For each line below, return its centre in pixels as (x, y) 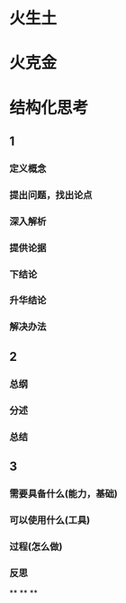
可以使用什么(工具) (50, 520)
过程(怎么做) (36, 546)
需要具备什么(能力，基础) (64, 493)
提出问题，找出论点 (51, 194)
